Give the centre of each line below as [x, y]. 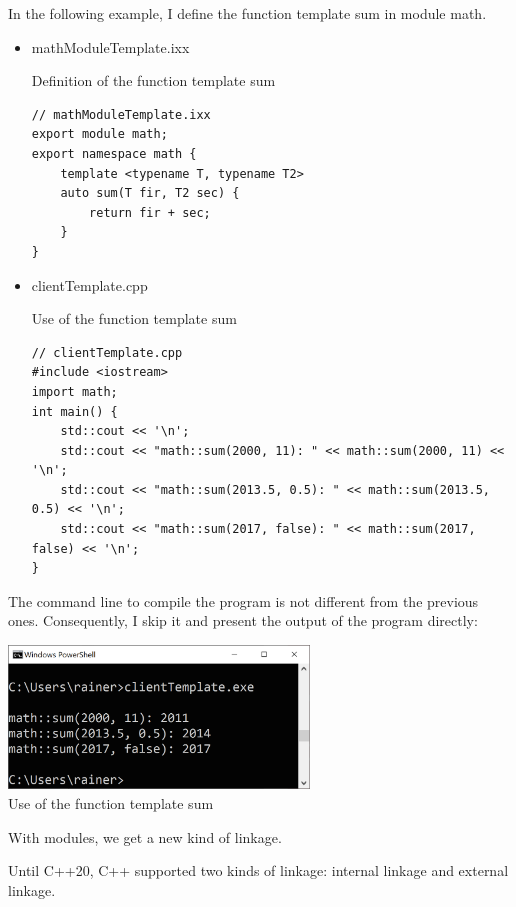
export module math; [99, 134]
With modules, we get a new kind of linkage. [145, 836]
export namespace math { [114, 153]
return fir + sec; [150, 212]
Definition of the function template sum [153, 80]
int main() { [74, 411]
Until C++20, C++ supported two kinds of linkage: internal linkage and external [258, 870]
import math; [74, 391]
